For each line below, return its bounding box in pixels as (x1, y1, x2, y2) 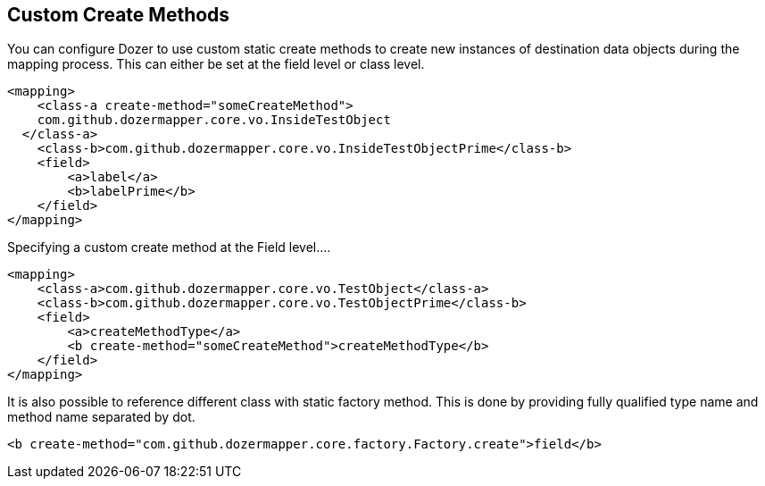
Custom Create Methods (7, 4, 230, 26)
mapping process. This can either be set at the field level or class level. (7, 56, 425, 72)
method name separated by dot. (7, 409, 195, 425)
